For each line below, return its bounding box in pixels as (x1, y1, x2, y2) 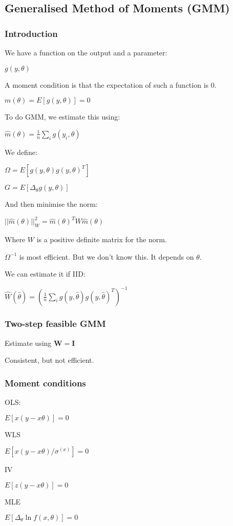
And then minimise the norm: (5, 199, 98, 209)
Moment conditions (5, 376, 86, 389)
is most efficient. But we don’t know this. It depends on (19, 251, 194, 262)
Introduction (5, 27, 58, 40)
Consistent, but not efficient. (5, 355, 94, 365)
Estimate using (5, 337, 52, 348)
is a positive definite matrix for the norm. (36, 234, 167, 245)
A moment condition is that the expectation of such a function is (5, 79, 209, 90)
